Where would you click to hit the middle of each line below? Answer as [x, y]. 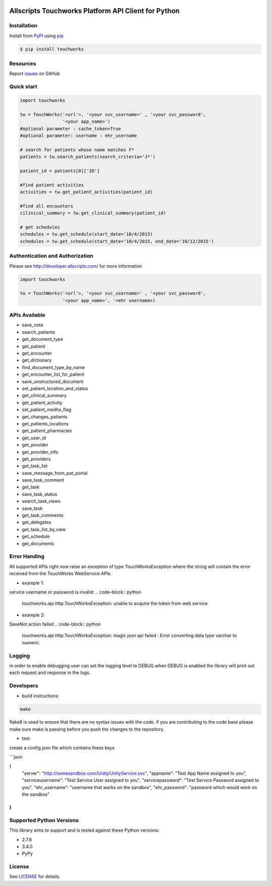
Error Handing [27, 556]
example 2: [33, 615]
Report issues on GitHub [35, 73]
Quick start [23, 87]
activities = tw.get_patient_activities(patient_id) [86, 192]
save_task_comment [43, 480]
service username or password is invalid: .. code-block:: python [75, 592]
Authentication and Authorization [51, 256]
